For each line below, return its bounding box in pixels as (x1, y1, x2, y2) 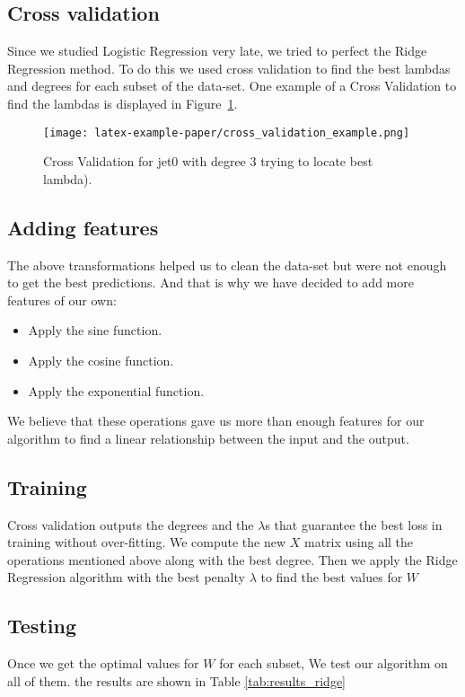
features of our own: (7, 290, 117, 309)
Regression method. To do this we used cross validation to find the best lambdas (7, 58, 451, 77)
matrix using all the (303, 533, 414, 551)
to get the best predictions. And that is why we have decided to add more (7, 273, 414, 292)
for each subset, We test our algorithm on (219, 654, 448, 673)
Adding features (7, 213, 159, 241)
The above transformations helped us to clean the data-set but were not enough (7, 255, 447, 274)
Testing (7, 612, 76, 640)
